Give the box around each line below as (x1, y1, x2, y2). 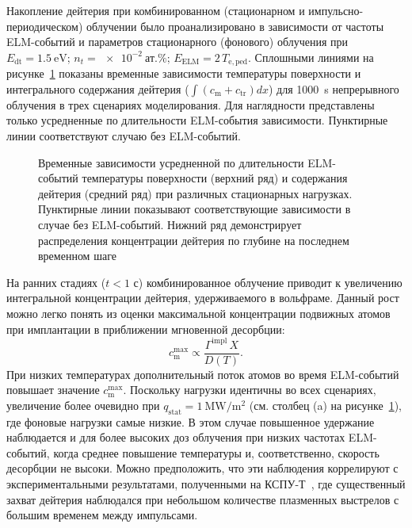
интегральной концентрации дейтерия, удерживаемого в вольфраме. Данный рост (6, 289, 399, 306)
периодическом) (6, 17, 83, 34)
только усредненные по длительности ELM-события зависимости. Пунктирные (6, 112, 388, 128)
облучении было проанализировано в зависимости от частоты (86, 17, 384, 34)
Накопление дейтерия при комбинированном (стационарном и (6, 2, 305, 18)
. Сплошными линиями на (248, 48, 374, 65)
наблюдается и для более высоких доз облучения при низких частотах (6, 429, 345, 446)
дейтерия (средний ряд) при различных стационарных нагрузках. (38, 185, 353, 201)
